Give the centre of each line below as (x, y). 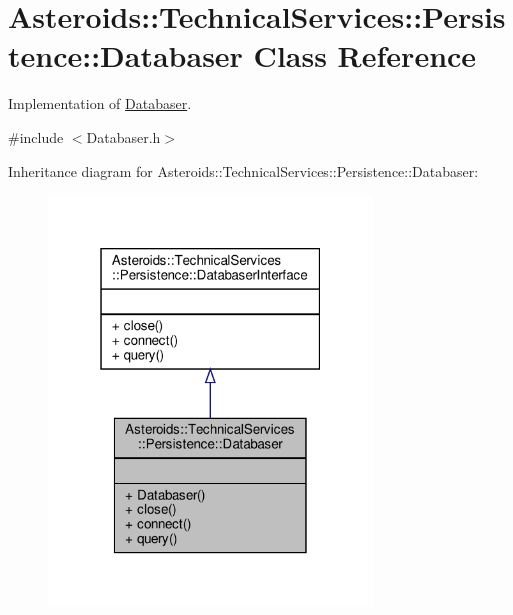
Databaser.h (123, 136)
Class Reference (365, 55)
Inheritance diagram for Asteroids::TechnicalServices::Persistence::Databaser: (243, 170)
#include (36, 136)
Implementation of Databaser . (100, 103)
